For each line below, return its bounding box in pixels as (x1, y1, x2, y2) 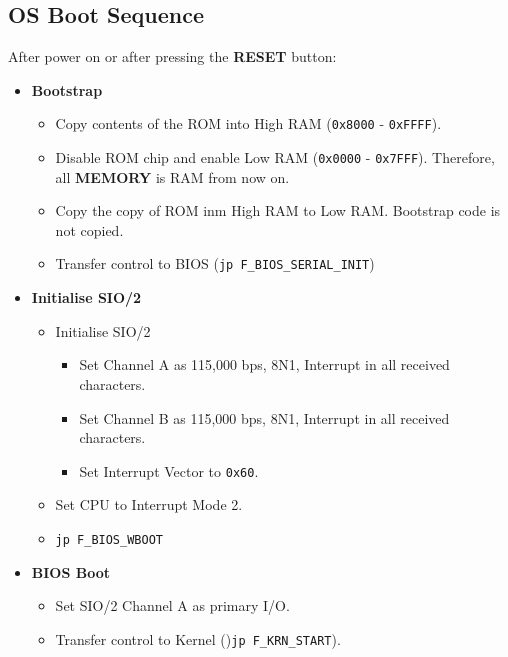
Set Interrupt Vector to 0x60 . (79, 460, 259, 481)
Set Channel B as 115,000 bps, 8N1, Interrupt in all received (79, 407, 450, 428)
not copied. (55, 219, 124, 240)
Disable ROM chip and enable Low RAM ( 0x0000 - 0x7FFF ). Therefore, (55, 147, 495, 168)
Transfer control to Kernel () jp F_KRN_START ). (55, 628, 341, 649)
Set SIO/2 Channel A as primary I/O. (55, 595, 290, 616)
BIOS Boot (31, 561, 111, 582)
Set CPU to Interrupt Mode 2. (55, 494, 243, 515)
